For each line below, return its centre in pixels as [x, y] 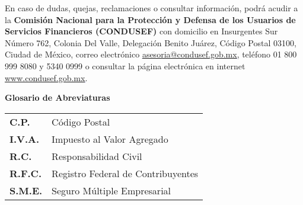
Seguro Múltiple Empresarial [111, 190]
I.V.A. [25, 139]
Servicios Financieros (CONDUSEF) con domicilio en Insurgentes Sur [141, 31]
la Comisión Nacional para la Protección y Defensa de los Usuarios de [150, 19]
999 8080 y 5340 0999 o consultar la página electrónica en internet [125, 65]
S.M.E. [26, 190]
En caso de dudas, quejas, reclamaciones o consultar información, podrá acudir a [151, 8]
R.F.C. [26, 173]
